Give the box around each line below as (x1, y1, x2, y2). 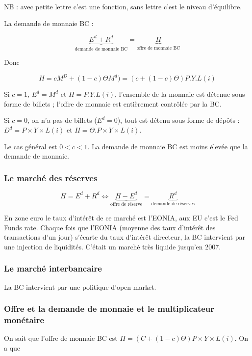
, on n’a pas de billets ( (27, 115, 97, 125)
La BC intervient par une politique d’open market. (4, 281, 156, 292)
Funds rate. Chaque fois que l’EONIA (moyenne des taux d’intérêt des (4, 222, 216, 232)
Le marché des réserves (4, 171, 98, 184)
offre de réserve (110, 202, 143, 207)
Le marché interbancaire (4, 262, 102, 274)
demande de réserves (151, 201, 195, 207)
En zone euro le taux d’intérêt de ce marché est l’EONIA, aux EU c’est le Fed (4, 212, 238, 222)
